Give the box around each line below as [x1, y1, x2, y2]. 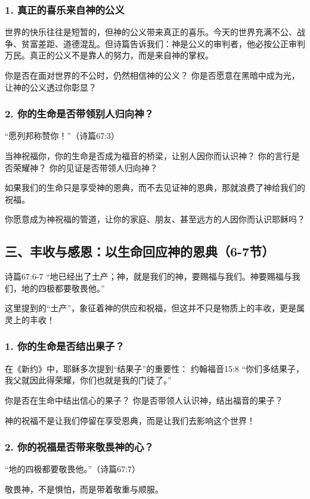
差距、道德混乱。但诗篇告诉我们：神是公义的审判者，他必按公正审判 [38, 37, 305, 49]
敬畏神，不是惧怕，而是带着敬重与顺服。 [5, 482, 163, 495]
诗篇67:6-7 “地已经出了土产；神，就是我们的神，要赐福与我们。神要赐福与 [5, 270, 292, 283]
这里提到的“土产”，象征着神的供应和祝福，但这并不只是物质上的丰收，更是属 [5, 302, 305, 314]
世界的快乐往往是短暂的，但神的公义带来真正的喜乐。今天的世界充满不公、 [5, 26, 297, 38]
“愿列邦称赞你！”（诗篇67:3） [5, 129, 120, 142]
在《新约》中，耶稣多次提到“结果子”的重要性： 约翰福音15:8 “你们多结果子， [5, 362, 305, 374]
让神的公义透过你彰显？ [5, 80, 97, 93]
